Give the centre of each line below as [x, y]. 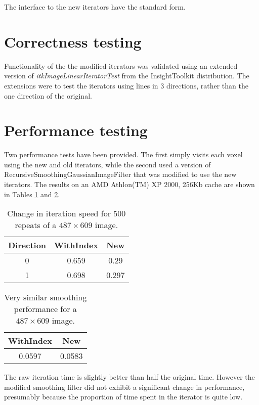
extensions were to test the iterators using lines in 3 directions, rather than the [126, 85]
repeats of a [36, 225]
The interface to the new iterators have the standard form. [95, 7]
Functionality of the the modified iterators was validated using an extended [121, 65]
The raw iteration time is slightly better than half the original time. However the [129, 377]
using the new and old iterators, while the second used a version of [107, 164]
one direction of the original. [48, 95]
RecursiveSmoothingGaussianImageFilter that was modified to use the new [120, 174]
